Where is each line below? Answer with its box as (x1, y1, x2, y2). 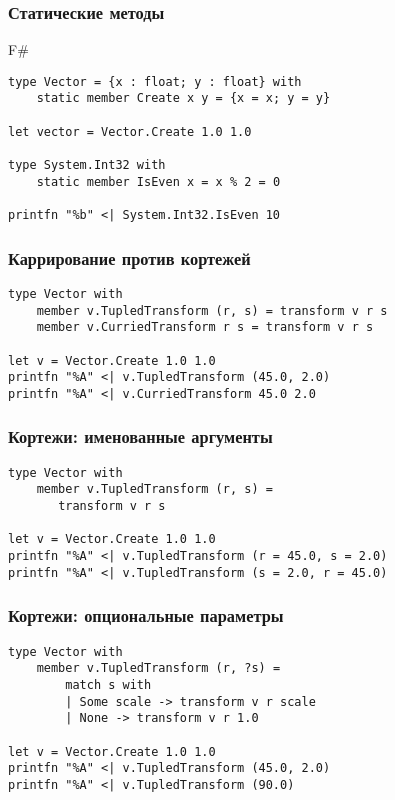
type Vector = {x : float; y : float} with (8, 74, 302, 89)
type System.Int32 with (8, 158, 166, 173)
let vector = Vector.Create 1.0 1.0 (8, 124, 252, 139)
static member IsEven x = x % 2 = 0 (36, 174, 281, 189)
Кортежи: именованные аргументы (8, 424, 273, 449)
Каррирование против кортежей (8, 245, 251, 270)
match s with (65, 677, 152, 692)
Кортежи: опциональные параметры (8, 603, 284, 628)
